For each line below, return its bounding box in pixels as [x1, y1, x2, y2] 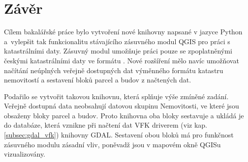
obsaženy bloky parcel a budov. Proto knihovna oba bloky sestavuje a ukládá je [4, 110, 244, 120]
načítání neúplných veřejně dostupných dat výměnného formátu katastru [4, 65, 223, 75]
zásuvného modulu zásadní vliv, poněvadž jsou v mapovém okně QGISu [4, 139, 221, 149]
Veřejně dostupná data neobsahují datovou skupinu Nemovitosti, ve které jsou [4, 101, 239, 111]
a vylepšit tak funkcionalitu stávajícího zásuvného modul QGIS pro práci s [4, 36, 230, 46]
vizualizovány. [4, 149, 46, 159]
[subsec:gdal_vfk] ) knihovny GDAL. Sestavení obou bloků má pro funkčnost [4, 130, 234, 140]
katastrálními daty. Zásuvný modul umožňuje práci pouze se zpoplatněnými [4, 46, 232, 56]
